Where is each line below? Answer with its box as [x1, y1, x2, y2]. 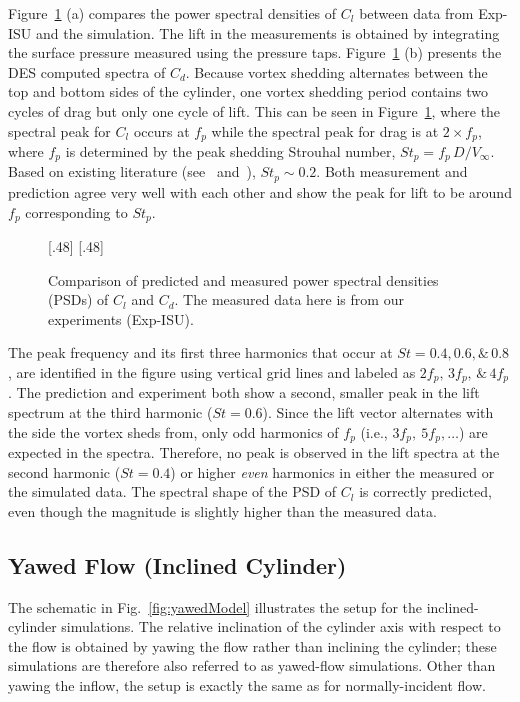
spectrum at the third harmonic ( [8, 401, 213, 422]
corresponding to [25, 201, 128, 222]
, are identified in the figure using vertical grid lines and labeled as [8, 361, 416, 382]
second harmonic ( [8, 461, 121, 482]
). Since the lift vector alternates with [262, 401, 494, 422]
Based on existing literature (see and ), [8, 161, 256, 182]
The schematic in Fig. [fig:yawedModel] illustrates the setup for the [8, 596, 422, 617]
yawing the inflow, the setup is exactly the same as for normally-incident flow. [8, 674, 486, 695]
